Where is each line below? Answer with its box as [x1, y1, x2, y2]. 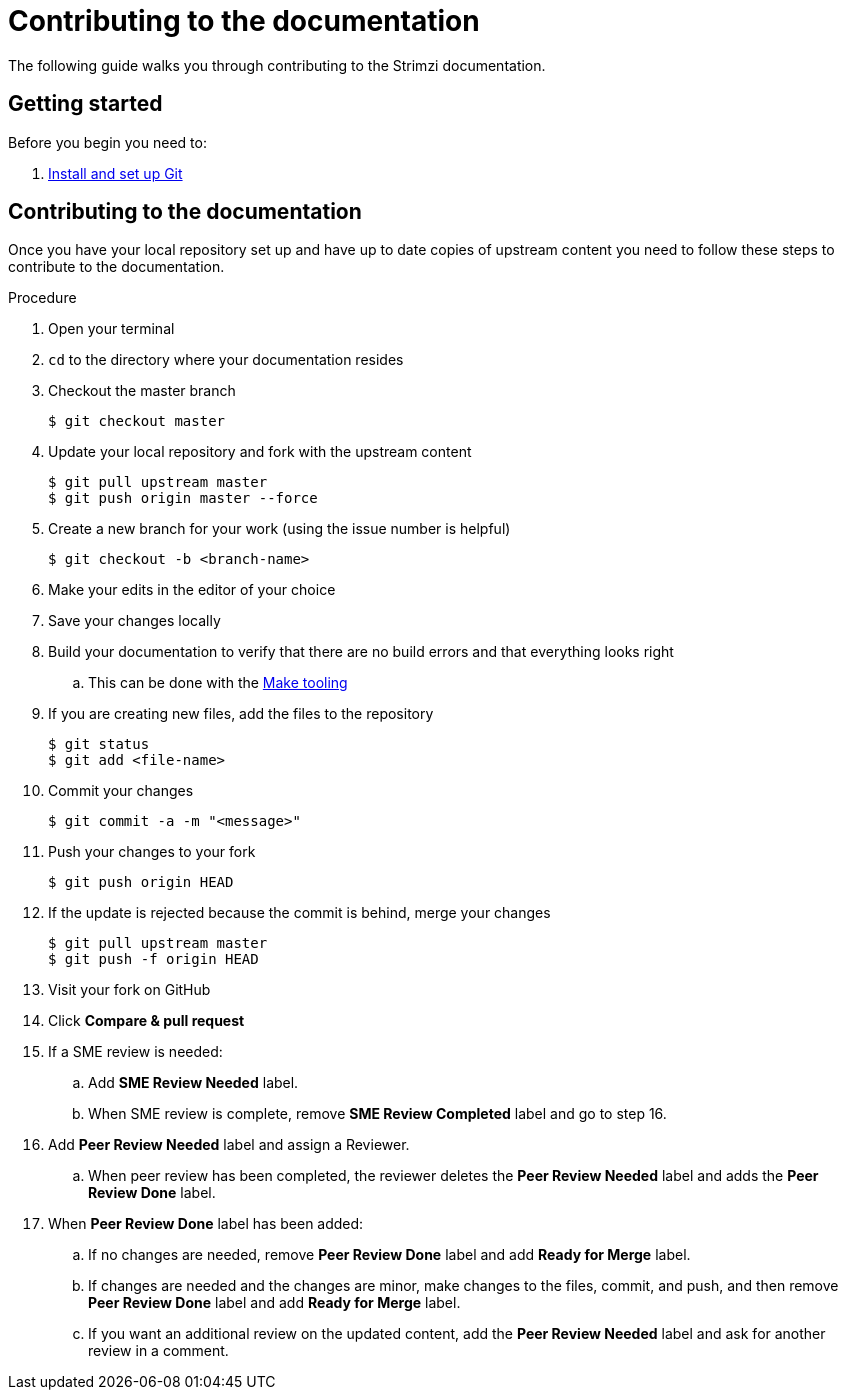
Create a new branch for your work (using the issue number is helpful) [48, 520, 511, 538]
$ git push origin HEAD [48, 874, 234, 891]
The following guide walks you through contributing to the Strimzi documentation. [8, 56, 546, 74]
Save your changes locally [48, 612, 221, 630]
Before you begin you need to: [8, 133, 207, 151]
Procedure [8, 289, 77, 307]
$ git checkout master [48, 413, 226, 430]
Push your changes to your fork [48, 843, 256, 861]
